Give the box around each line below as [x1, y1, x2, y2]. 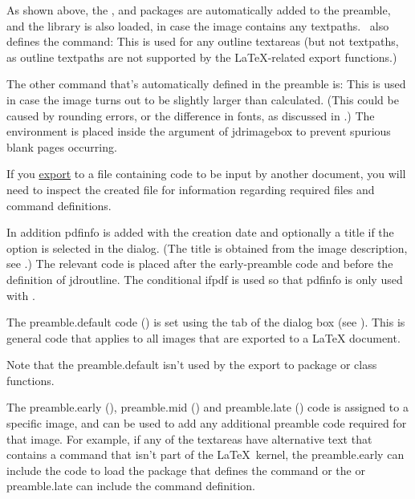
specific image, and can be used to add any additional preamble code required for [6, 415, 407, 432]
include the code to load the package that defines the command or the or [6, 461, 365, 478]
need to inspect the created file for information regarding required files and [6, 181, 375, 197]
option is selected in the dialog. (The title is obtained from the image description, [6, 239, 408, 256]
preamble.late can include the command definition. [6, 477, 256, 494]
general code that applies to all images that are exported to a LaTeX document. [6, 329, 401, 346]
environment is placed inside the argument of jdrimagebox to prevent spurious [6, 123, 391, 140]
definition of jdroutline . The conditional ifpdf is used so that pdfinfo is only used [6, 270, 403, 287]
